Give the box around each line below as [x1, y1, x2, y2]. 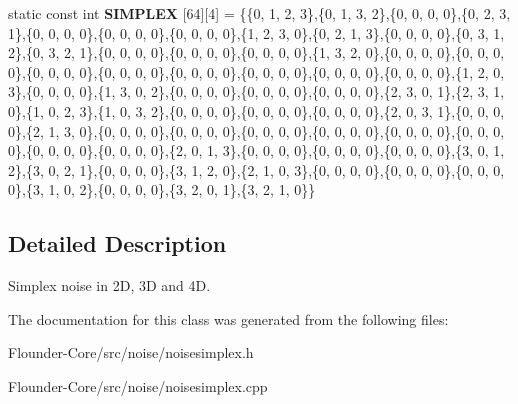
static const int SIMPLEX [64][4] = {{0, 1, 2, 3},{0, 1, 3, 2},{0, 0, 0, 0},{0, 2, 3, [8, 3, 511, 23]
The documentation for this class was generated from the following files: [8, 308, 449, 329]
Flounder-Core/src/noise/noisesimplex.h [8, 342, 254, 363]
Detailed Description [8, 228, 227, 259]
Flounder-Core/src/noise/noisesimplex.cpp [8, 375, 268, 396]
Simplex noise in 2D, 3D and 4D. [8, 275, 211, 296]
